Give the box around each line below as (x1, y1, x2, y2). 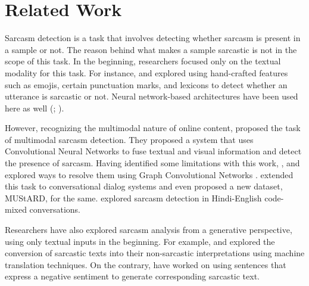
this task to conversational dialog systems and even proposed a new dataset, (5, 180, 283, 192)
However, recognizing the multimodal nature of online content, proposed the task (5, 122, 301, 134)
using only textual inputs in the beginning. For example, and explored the (5, 235, 275, 247)
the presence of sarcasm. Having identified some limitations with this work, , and (5, 157, 300, 169)
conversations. (29, 203, 80, 216)
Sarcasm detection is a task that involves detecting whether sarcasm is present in (5, 32, 301, 44)
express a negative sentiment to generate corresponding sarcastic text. (5, 270, 260, 282)
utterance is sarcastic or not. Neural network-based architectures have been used (5, 90, 298, 102)
